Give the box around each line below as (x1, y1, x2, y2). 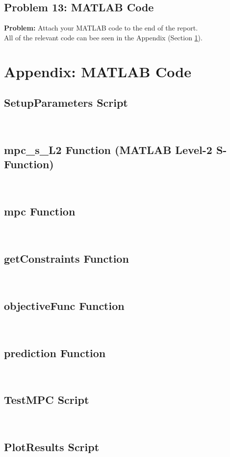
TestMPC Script (4, 392, 89, 407)
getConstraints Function (4, 250, 129, 266)
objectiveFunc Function (4, 298, 125, 313)
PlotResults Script (4, 439, 100, 455)
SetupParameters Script (4, 95, 128, 110)
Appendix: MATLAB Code (4, 61, 192, 81)
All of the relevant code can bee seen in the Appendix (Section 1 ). (4, 32, 203, 42)
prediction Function (4, 345, 106, 360)
